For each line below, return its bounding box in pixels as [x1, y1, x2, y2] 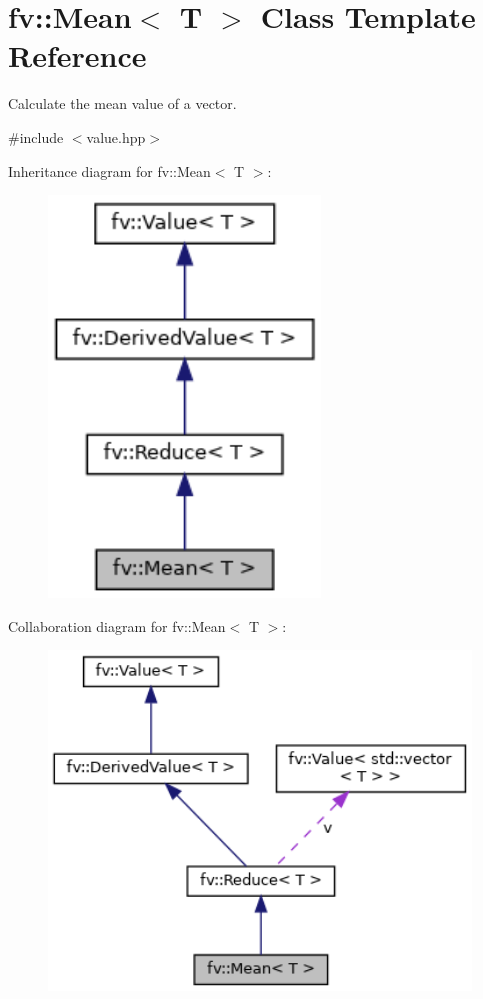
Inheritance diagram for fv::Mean [8, 160, 211, 181]
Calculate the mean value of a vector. [8, 93, 237, 114]
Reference [8, 35, 147, 76]
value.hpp [86, 126, 146, 147]
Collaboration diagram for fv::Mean [8, 615, 226, 636]
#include [8, 126, 64, 147]
